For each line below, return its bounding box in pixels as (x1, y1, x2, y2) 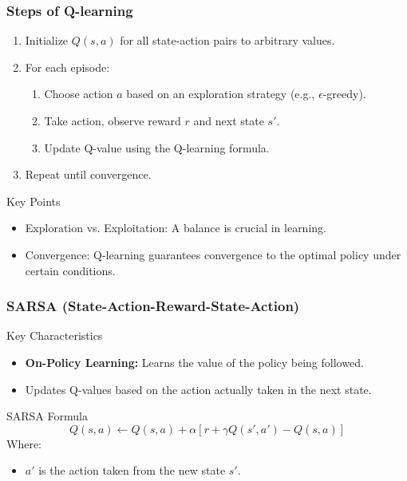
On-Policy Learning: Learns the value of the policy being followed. (25, 353, 364, 370)
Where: (6, 435, 41, 451)
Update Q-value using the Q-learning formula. (44, 139, 270, 156)
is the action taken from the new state (38, 462, 226, 479)
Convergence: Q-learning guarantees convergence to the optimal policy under (25, 246, 401, 262)
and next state (193, 112, 264, 128)
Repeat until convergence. (25, 166, 152, 183)
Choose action (44, 85, 113, 102)
